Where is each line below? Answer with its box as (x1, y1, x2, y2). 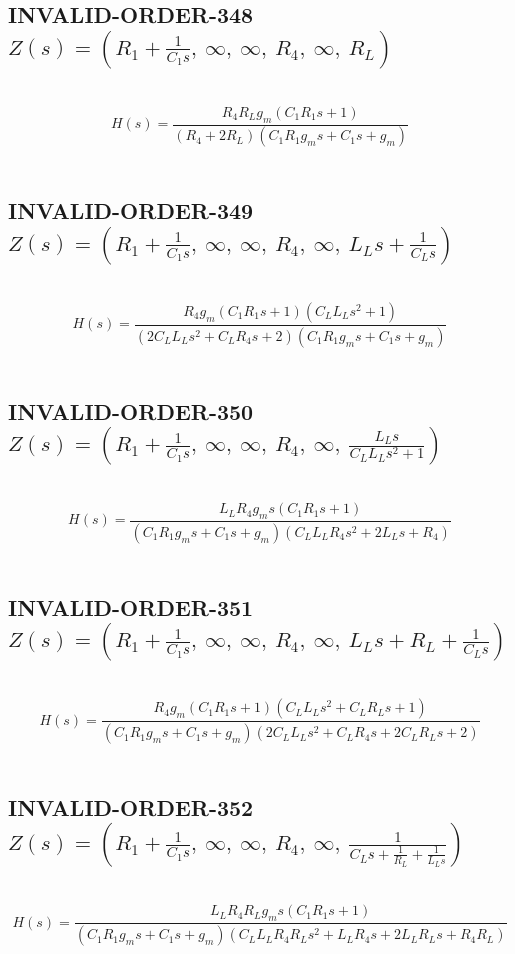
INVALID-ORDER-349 (8, 195, 254, 226)
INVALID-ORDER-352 (8, 792, 254, 823)
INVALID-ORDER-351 (8, 591, 254, 622)
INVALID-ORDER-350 (8, 395, 254, 426)
